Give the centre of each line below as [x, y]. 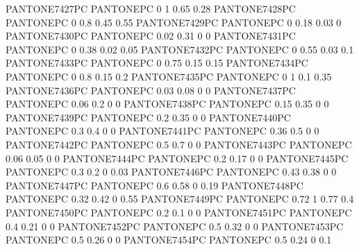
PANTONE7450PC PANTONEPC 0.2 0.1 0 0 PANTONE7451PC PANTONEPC [179, 212]
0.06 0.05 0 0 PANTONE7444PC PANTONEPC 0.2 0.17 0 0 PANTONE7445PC [177, 158]
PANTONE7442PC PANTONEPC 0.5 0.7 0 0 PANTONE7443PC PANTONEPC [179, 144]
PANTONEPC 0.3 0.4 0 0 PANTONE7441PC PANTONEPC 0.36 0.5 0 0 [162, 131]
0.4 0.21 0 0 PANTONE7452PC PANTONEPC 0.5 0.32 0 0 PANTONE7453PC [175, 226]
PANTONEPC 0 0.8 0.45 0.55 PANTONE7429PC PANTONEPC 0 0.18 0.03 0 [174, 22]
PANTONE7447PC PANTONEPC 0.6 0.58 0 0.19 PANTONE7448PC [155, 185]
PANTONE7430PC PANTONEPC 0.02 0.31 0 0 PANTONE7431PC [151, 36]
